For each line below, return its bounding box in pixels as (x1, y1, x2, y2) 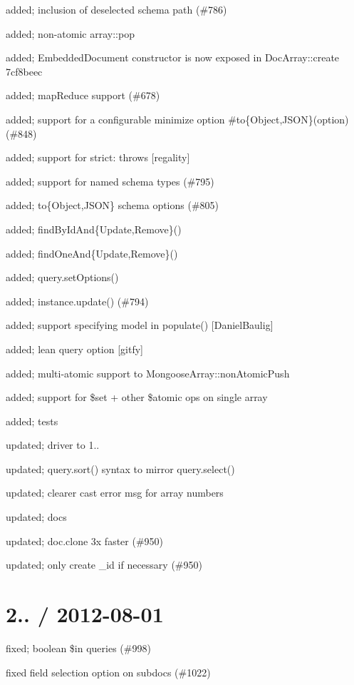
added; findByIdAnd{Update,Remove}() (6, 221, 182, 236)
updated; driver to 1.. (6, 437, 100, 452)
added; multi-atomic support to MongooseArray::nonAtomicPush (6, 365, 290, 380)
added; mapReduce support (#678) (6, 88, 160, 103)
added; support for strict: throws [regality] (6, 150, 190, 165)
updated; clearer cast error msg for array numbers (6, 485, 224, 500)
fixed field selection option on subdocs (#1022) (6, 664, 211, 679)
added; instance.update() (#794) (6, 293, 149, 308)
